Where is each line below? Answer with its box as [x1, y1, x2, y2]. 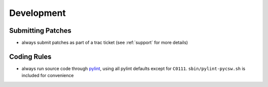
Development [9, 7, 66, 18]
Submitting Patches [9, 26, 71, 35]
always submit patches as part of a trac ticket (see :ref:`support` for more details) [21, 40, 188, 46]
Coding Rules [9, 52, 52, 61]
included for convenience [21, 73, 74, 79]
